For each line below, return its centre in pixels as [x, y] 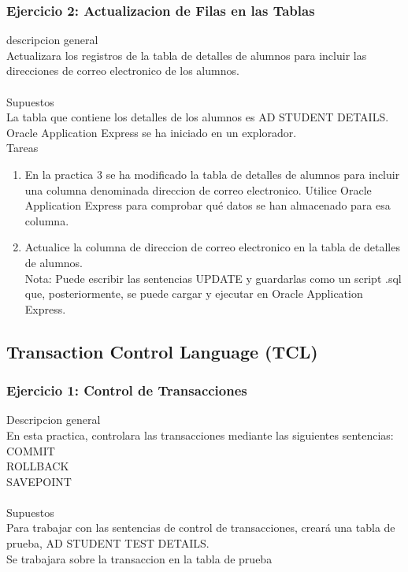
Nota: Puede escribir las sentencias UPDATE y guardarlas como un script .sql [213, 278]
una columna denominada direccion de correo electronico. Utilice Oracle [198, 189]
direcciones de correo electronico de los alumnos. [123, 71]
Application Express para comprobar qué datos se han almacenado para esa [208, 205]
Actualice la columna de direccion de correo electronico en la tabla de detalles [212, 247]
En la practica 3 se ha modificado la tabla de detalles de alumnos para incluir [212, 174]
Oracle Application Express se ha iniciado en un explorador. [152, 132]
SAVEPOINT [39, 481]
